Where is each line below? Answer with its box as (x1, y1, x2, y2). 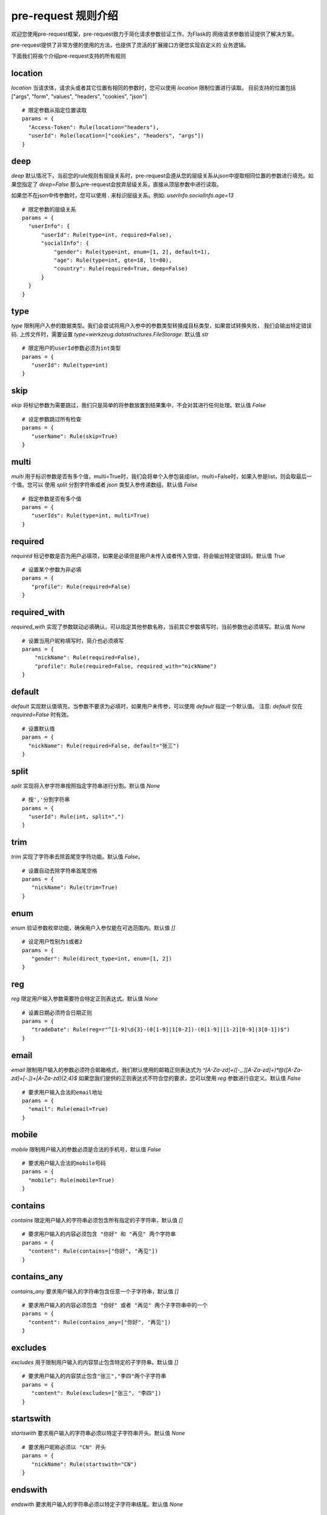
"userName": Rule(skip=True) (31, 433, 118, 439)
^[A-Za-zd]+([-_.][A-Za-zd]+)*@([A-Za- (202, 1066, 303, 1073)
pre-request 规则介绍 (11, 9, 118, 22)
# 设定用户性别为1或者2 (22, 938, 83, 945)
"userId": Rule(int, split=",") (28, 813, 124, 821)
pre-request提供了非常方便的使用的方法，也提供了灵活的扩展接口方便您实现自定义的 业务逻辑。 (11, 41, 249, 48)
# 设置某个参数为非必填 (22, 567, 82, 573)
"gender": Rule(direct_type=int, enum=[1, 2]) (31, 955, 173, 962)
